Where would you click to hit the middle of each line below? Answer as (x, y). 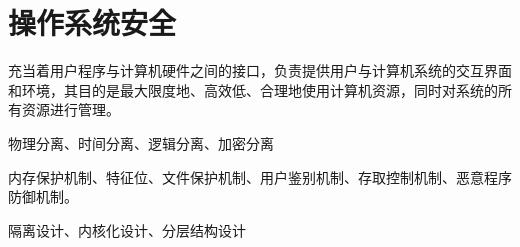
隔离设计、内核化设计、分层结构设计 (127, 229)
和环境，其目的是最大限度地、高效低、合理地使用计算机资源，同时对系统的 (253, 89)
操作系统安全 (92, 22)
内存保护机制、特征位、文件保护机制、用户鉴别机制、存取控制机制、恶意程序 (260, 176)
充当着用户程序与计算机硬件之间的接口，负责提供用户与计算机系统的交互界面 (260, 70)
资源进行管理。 (70, 109)
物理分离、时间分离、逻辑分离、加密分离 (141, 142)
